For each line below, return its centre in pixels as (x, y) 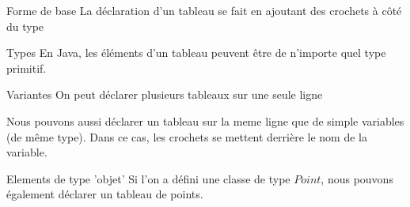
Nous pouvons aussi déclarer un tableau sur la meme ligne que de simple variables (205, 120)
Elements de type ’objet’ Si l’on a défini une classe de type (148, 178)
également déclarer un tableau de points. (105, 194)
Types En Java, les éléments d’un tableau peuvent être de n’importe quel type (196, 53)
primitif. (27, 68)
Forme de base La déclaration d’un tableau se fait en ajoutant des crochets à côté (204, 10)
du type (25, 26)
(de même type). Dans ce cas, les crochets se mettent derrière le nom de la (187, 136)
